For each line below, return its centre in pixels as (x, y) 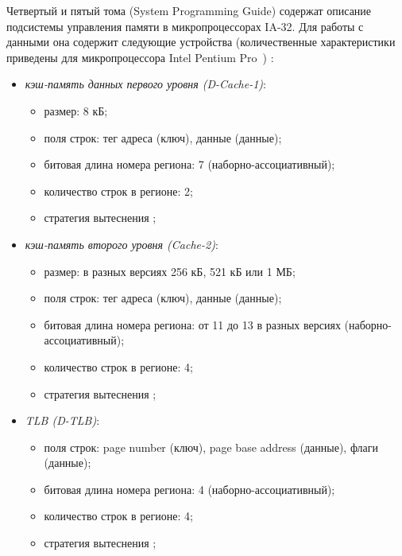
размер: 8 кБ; (76, 110)
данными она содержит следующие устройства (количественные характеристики (201, 42)
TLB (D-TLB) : (62, 420)
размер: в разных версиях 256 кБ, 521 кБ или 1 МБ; (170, 271)
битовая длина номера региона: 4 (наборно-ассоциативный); (189, 489)
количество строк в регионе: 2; (118, 191)
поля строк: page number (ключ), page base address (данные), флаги (211, 447)
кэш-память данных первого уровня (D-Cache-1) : (145, 84)
